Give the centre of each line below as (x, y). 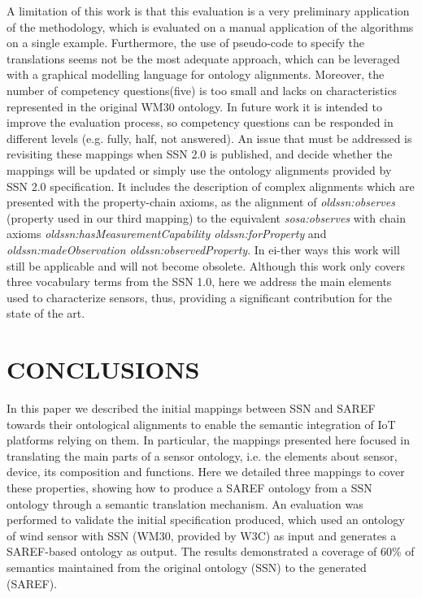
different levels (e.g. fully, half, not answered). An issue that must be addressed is (209, 138)
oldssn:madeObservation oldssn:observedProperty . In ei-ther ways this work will (203, 249)
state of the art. (46, 313)
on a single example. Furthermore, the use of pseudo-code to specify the (186, 43)
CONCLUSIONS (103, 369)
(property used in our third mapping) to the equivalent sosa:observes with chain (206, 217)
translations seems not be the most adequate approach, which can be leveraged (203, 58)
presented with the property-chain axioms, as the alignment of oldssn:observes (201, 202)
